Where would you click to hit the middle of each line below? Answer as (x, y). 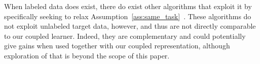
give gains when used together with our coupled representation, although (117, 46)
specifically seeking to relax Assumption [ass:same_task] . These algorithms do (128, 16)
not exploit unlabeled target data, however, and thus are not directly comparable (130, 26)
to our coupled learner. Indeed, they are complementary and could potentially (125, 36)
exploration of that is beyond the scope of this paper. (87, 55)
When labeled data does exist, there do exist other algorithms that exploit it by (128, 6)
